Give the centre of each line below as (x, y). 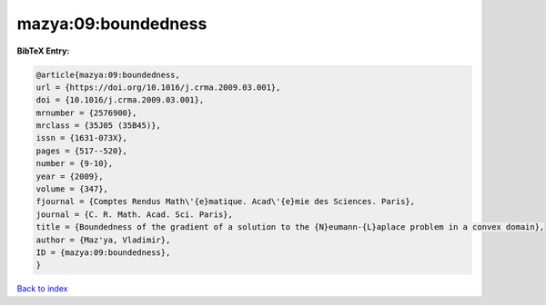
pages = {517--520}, (81, 151)
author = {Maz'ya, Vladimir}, (103, 240)
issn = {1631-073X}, (81, 138)
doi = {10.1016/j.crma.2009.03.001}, (120, 100)
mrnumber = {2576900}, (86, 113)
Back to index (42, 289)
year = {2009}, (70, 176)
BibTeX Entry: (43, 51)
